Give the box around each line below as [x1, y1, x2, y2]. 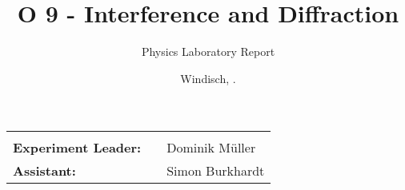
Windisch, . [180, 69, 236, 86]
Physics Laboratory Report [141, 43, 275, 60]
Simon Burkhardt [166, 161, 265, 180]
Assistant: [13, 161, 76, 180]
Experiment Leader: [13, 138, 142, 157]
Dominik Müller [166, 138, 256, 157]
